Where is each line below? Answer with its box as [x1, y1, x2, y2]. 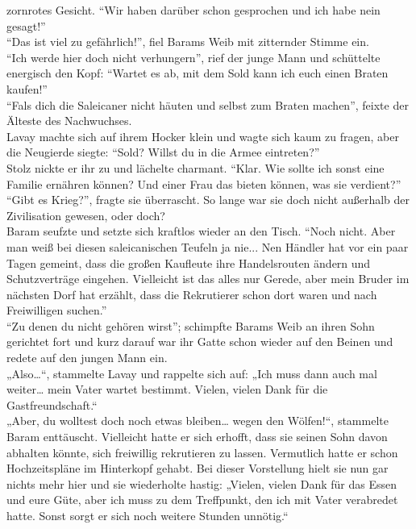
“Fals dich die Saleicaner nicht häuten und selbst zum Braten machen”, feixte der [6, 96, 409, 113]
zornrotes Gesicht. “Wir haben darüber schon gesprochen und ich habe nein [6, 2, 381, 18]
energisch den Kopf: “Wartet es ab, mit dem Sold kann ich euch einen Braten [6, 65, 389, 81]
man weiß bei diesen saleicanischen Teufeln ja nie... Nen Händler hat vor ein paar [6, 238, 409, 255]
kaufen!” [6, 80, 48, 97]
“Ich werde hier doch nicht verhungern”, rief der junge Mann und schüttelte [6, 48, 381, 65]
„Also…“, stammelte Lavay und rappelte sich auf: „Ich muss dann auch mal [6, 364, 377, 381]
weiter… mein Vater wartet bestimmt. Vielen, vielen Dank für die [6, 381, 328, 398]
